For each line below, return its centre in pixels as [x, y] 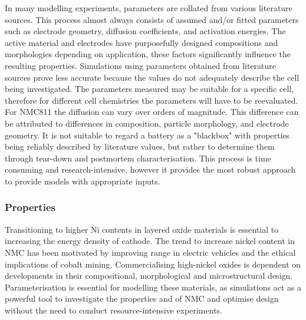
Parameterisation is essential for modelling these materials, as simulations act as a [153, 287]
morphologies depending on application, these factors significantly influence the [148, 54]
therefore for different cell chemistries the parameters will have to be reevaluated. [152, 100]
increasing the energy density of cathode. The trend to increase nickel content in [150, 241]
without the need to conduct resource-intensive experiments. [113, 310]
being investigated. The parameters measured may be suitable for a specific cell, [149, 89]
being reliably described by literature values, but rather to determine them [140, 146]
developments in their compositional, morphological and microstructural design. [149, 276]
